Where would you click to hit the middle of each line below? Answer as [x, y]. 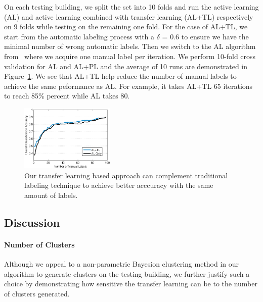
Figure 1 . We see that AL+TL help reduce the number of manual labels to [120, 76]
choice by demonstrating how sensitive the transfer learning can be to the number [131, 284]
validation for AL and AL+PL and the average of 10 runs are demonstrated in [126, 66]
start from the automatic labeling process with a [79, 36]
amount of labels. [51, 195]
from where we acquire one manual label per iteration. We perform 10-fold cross [130, 56]
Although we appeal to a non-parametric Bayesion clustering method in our [122, 264]
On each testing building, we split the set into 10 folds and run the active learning [131, 7]
